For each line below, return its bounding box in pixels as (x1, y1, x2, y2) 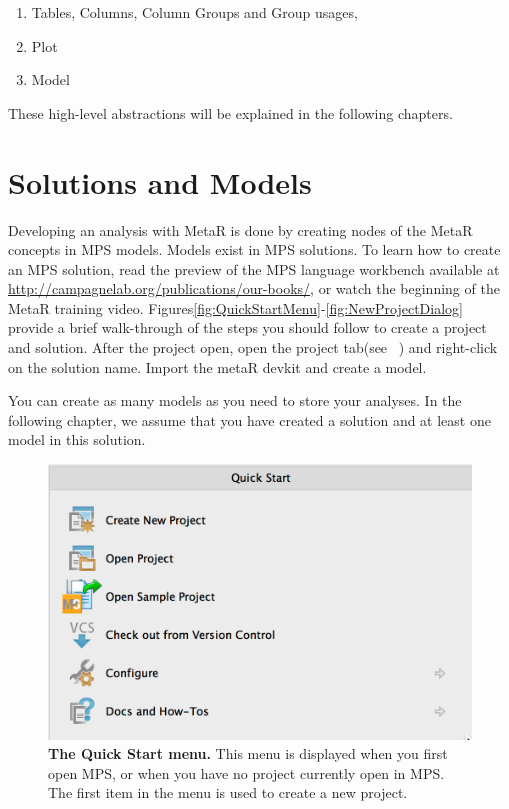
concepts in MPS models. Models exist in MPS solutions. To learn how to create (8, 239, 501, 260)
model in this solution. (8, 429, 146, 450)
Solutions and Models (8, 161, 312, 202)
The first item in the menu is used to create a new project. (48, 782, 408, 803)
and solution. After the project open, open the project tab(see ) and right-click (8, 337, 498, 358)
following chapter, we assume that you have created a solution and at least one (8, 409, 491, 430)
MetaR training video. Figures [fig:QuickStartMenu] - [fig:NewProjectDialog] (8, 297, 463, 318)
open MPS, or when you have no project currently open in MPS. (48, 762, 445, 783)
